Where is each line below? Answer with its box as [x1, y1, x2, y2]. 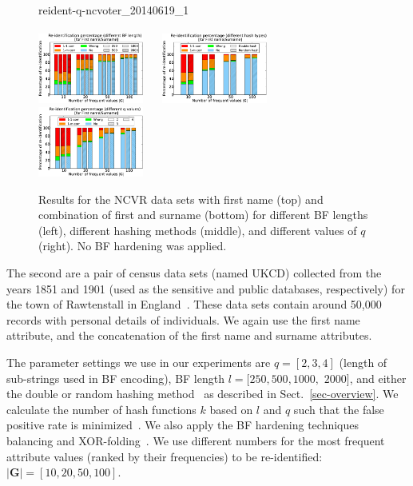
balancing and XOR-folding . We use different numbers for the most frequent [6, 432, 385, 448]
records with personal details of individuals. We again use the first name [6, 311, 360, 328]
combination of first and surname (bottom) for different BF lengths [38, 206, 368, 223]
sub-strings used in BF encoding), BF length [6, 369, 224, 386]
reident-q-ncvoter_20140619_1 [38, 2, 189, 18]
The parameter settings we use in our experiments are [6, 354, 271, 370]
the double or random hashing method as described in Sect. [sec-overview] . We [6, 385, 399, 402]
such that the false [293, 400, 384, 417]
